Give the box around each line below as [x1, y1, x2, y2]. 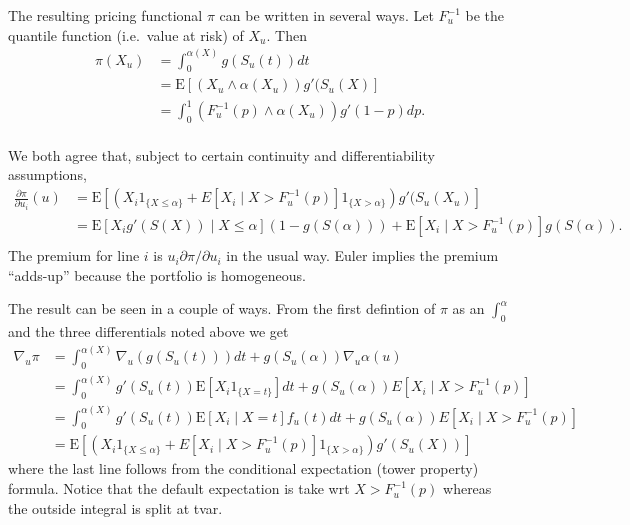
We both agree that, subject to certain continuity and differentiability [8, 144, 435, 165]
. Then [266, 24, 307, 45]
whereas [443, 478, 492, 499]
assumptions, [8, 164, 87, 185]
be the [465, 5, 505, 25]
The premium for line [8, 245, 140, 266]
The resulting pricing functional [8, 5, 203, 25]
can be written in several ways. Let [219, 5, 434, 25]
